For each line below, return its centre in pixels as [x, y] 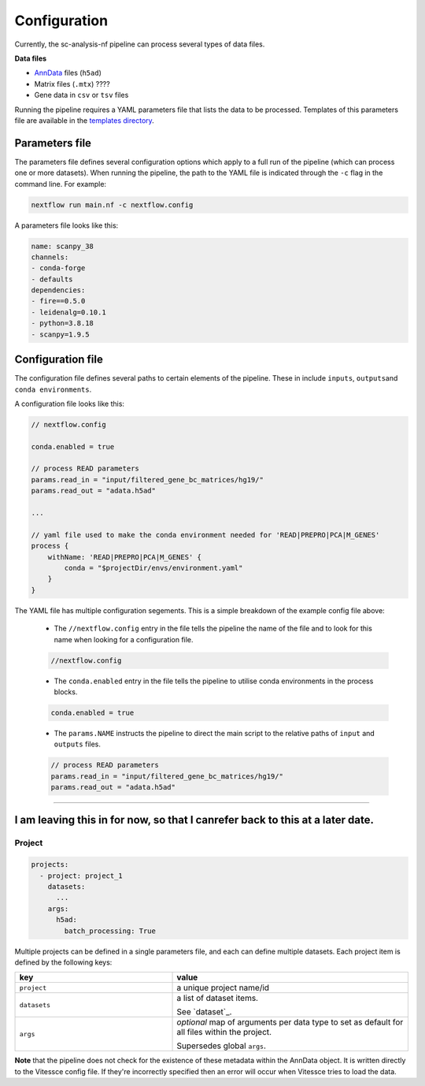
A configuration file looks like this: [70, 404]
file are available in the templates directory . [85, 120]
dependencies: [58, 290]
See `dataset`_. [204, 1012]
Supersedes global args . [222, 1046]
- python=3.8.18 [63, 324]
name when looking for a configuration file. [124, 639]
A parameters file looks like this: [67, 225]
